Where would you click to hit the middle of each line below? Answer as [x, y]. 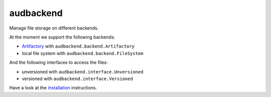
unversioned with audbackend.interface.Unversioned [83, 71]
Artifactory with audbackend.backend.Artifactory [78, 46]
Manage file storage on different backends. [54, 28]
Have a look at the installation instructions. [53, 88]
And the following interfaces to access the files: [58, 62]
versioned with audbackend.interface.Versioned [77, 78]
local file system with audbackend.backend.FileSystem [83, 53]
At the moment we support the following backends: [62, 37]
